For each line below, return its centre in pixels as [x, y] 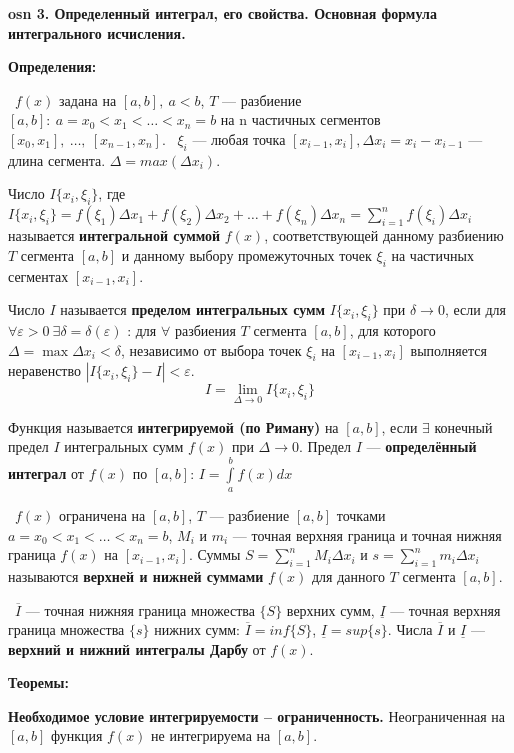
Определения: [52, 66]
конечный [463, 426]
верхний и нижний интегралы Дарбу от [137, 648]
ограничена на [102, 514]
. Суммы [214, 554]
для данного [348, 575]
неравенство [45, 370]
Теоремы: [38, 682]
